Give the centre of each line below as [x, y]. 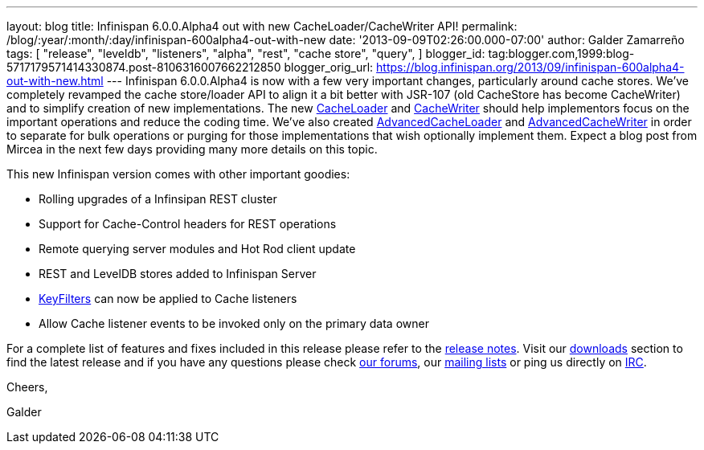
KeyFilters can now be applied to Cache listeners [168, 299]
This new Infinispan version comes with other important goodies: [178, 174]
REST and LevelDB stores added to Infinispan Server [178, 274]
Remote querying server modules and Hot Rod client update [197, 249]
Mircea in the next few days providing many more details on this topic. [192, 149]
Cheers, [27, 387]
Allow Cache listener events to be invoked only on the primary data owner [234, 323]
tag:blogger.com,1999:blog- [561, 53]
